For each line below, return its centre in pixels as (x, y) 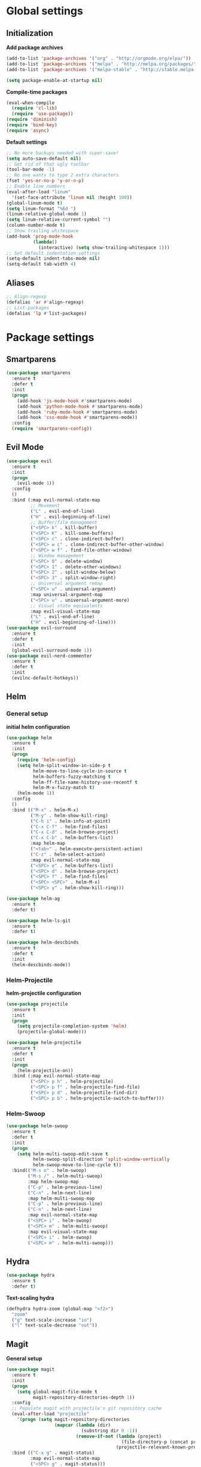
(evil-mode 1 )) (36, 483)
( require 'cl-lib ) (35, 108)
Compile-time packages (37, 92)
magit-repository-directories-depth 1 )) (84, 1397)
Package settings (50, 337)
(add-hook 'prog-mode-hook (40, 236)
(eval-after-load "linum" (38, 192)
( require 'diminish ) (32, 120)
